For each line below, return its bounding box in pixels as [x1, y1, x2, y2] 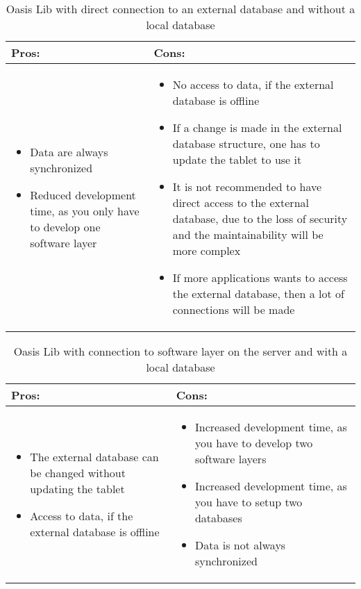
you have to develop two [194, 435, 313, 451]
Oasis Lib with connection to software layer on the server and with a [13, 343, 348, 359]
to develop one [30, 218, 101, 235]
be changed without [30, 464, 126, 481]
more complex [172, 242, 241, 258]
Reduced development [30, 186, 136, 203]
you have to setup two [194, 494, 303, 510]
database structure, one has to [172, 135, 320, 151]
